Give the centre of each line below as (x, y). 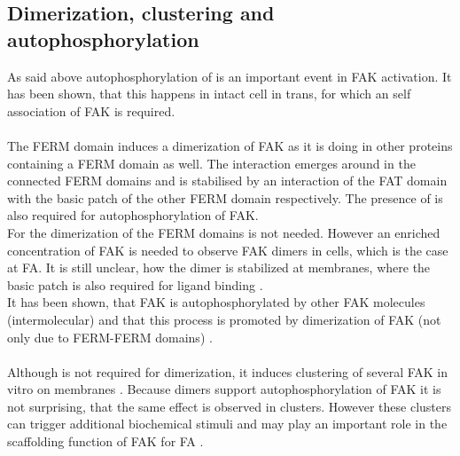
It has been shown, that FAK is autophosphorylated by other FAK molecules (216, 302)
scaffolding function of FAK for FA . (105, 441)
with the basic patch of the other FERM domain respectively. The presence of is (225, 197)
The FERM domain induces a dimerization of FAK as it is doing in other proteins (230, 145)
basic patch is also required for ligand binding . (135, 284)
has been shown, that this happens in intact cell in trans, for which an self (209, 94)
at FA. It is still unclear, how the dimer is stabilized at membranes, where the (219, 267)
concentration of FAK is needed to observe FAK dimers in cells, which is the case (228, 250)
